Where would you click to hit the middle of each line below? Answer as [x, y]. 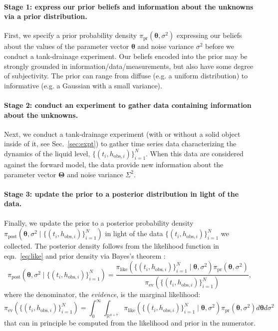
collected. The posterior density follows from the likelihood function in [112, 246]
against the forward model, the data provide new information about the [114, 164]
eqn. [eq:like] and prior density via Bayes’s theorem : [85, 255]
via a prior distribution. [46, 16]
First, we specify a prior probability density [71, 35]
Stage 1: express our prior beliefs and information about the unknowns [129, 6]
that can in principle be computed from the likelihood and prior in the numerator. [130, 323]
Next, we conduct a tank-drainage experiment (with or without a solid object [122, 134]
